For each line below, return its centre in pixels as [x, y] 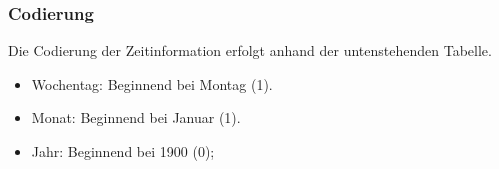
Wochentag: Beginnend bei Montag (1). [152, 83]
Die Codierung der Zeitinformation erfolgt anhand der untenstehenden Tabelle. [250, 50]
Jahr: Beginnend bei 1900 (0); [123, 151]
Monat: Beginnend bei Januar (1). [136, 117]
